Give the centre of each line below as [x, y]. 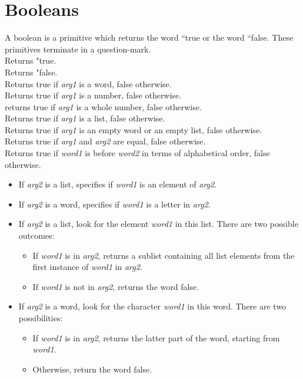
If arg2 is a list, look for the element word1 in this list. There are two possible [158, 224]
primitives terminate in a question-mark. [78, 49]
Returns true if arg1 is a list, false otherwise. [85, 118]
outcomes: [36, 235]
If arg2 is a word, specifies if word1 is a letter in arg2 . [114, 204]
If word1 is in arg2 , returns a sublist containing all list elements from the [164, 255]
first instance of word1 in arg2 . [87, 267]
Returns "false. [31, 72]
